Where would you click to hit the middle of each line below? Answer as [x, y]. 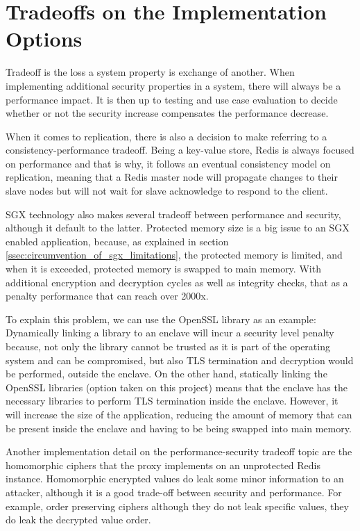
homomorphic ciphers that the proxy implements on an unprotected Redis [163, 465]
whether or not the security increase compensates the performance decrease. [167, 113]
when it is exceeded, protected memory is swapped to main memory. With [163, 269]
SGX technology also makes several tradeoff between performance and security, [173, 214]
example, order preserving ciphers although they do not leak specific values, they [177, 506]
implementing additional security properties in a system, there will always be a [173, 85]
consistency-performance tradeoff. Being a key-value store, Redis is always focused [180, 150]
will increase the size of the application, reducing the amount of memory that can [179, 414]
